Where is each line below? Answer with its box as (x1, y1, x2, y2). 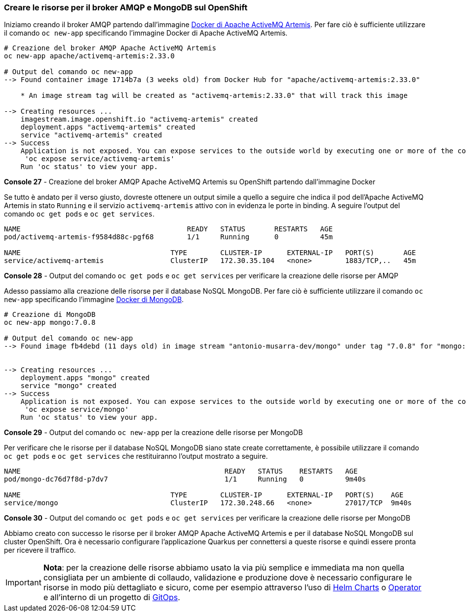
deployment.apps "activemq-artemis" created (20, 123, 195, 132)
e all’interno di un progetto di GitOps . (43, 592, 180, 603)
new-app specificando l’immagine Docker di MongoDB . (4, 295, 184, 304)
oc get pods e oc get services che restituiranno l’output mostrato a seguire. (4, 452, 268, 461)
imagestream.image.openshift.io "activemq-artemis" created (20, 115, 258, 124)
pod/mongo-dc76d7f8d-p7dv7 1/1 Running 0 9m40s (4, 475, 366, 484)
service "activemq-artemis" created (20, 131, 162, 139)
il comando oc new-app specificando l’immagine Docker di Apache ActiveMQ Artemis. (4, 29, 288, 38)
